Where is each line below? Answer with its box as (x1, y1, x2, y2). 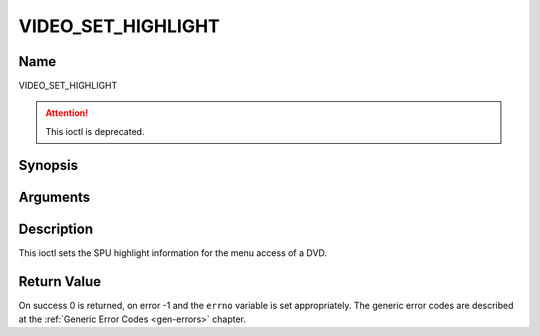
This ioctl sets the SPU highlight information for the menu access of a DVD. (18, 246, 328, 259)
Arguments (18, 188, 91, 205)
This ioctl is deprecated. (45, 125, 145, 137)
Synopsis (18, 156, 79, 174)
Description (18, 220, 94, 237)
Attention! (45, 107, 89, 119)
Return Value (18, 273, 102, 290)
